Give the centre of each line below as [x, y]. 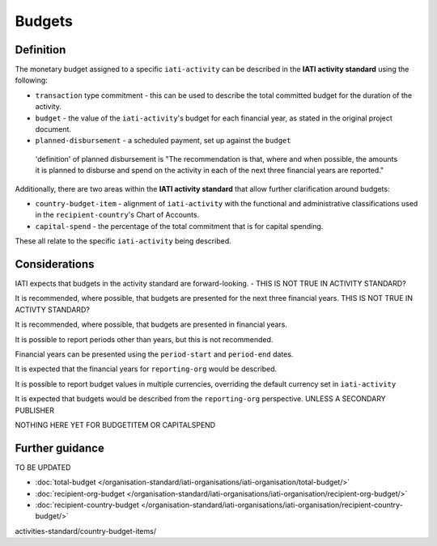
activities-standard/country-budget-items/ [86, 531]
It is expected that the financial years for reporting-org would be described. [146, 369]
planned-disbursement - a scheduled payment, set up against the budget [163, 141]
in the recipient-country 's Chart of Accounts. [117, 215]
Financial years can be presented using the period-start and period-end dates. [154, 354]
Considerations [55, 264]
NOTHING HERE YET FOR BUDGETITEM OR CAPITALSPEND [115, 425]
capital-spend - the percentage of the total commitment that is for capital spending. [179, 226]
